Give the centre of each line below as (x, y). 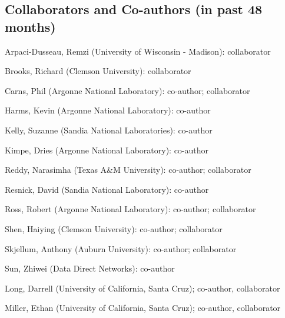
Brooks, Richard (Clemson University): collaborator (98, 71)
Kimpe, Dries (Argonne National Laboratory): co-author (107, 150)
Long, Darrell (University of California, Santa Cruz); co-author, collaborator (142, 288)
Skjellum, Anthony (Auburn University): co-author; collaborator (121, 248)
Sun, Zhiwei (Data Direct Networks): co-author (90, 268)
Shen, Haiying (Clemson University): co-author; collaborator (114, 228)
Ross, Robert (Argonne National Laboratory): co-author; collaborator (130, 209)
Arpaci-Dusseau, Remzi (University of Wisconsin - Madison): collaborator (138, 51)
